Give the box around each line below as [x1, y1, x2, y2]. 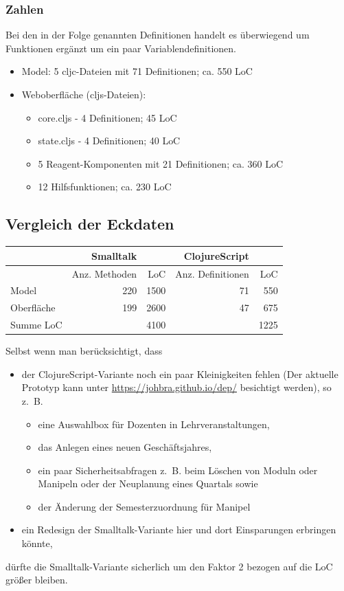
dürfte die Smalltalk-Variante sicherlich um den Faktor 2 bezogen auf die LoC [5, 559, 333, 573]
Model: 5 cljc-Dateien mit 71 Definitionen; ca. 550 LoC [21, 64, 253, 78]
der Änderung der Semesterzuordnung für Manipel [38, 499, 251, 513]
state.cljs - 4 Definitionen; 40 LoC [38, 133, 181, 148]
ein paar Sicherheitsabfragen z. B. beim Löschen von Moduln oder [38, 462, 318, 477]
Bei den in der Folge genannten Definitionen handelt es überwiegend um [5, 27, 310, 42]
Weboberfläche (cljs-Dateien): [21, 87, 146, 101]
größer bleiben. [5, 572, 68, 587]
